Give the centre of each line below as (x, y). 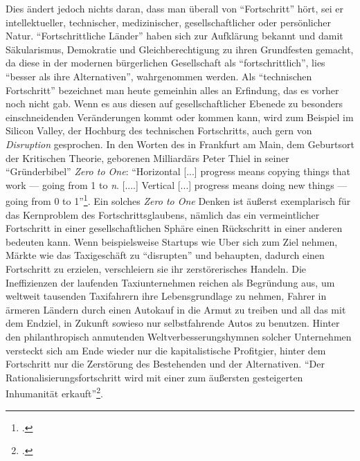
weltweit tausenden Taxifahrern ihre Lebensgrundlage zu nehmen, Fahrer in (166, 296)
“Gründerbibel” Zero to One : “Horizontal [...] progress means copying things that (178, 171)
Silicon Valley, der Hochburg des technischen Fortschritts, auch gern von (159, 130)
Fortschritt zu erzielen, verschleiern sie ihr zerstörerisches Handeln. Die (156, 268)
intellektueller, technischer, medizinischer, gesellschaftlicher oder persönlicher (169, 22)
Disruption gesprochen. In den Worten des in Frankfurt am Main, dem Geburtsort (180, 144)
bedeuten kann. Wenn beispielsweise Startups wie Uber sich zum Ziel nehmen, (172, 241)
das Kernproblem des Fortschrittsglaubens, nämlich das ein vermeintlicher (163, 214)
